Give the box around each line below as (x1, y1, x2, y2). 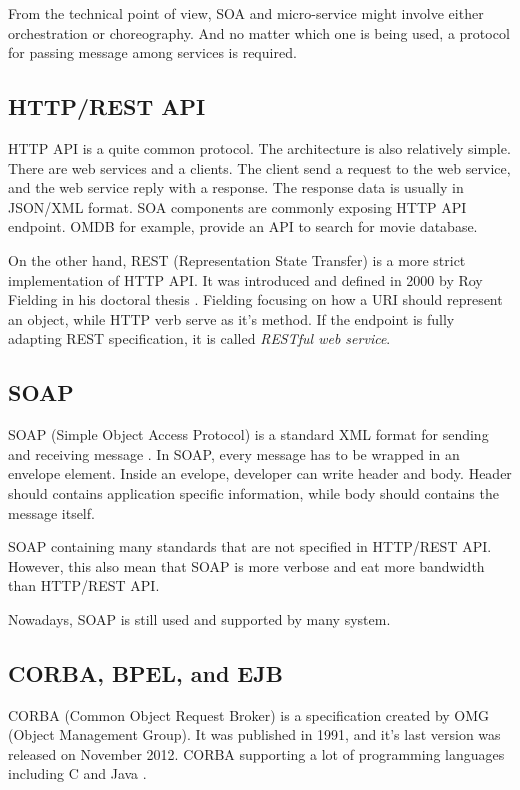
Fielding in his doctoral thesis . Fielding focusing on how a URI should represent (8, 289, 503, 310)
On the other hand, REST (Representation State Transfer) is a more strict (8, 249, 466, 270)
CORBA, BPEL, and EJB (8, 657, 283, 688)
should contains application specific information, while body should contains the (8, 482, 499, 503)
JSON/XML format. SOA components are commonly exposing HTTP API (8, 196, 467, 217)
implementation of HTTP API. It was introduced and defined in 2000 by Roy (8, 269, 483, 290)
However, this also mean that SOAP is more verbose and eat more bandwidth (8, 555, 485, 576)
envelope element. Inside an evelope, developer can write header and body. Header (8, 463, 512, 484)
